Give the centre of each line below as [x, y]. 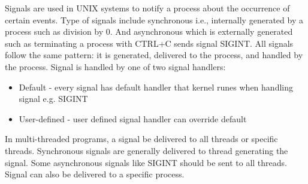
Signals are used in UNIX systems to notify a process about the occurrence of [147, 8]
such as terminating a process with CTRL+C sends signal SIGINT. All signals [149, 43]
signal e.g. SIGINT [53, 99]
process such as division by [54, 31]
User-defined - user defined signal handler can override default [133, 118]
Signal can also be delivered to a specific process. [95, 174]
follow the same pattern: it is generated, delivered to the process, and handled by [154, 55]
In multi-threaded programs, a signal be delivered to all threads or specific [141, 139]
